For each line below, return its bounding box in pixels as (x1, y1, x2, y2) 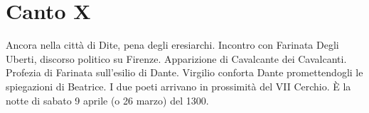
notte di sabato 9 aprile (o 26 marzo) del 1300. (6, 93, 209, 107)
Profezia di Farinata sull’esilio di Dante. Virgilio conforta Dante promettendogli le (6, 65, 363, 80)
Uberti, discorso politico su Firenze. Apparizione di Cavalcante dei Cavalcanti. (6, 51, 347, 66)
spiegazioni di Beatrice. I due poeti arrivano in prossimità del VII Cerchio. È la (6, 78, 351, 93)
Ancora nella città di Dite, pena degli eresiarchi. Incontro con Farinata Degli (6, 37, 339, 52)
